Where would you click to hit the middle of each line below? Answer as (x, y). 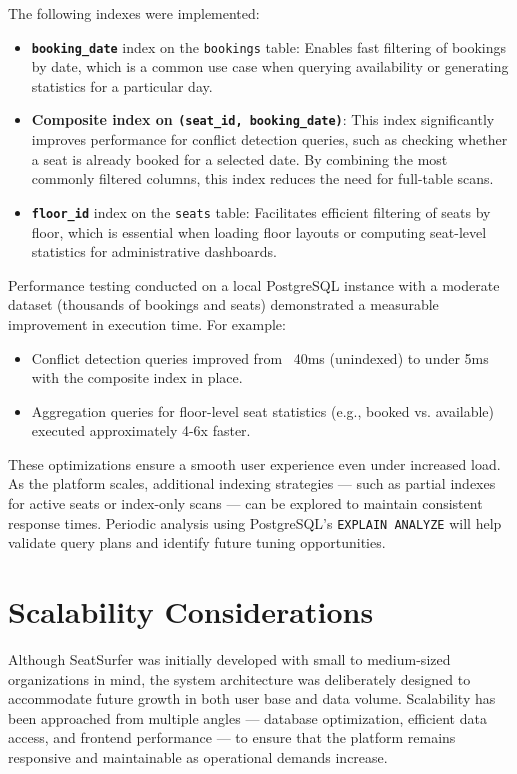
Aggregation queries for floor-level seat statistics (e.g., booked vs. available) (263, 410)
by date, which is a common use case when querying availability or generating (270, 66)
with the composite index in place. (137, 377)
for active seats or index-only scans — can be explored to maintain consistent (245, 503)
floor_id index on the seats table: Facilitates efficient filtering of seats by (261, 211)
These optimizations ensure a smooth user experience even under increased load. (254, 463)
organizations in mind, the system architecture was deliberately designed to (239, 678)
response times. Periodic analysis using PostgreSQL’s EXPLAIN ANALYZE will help (255, 522)
